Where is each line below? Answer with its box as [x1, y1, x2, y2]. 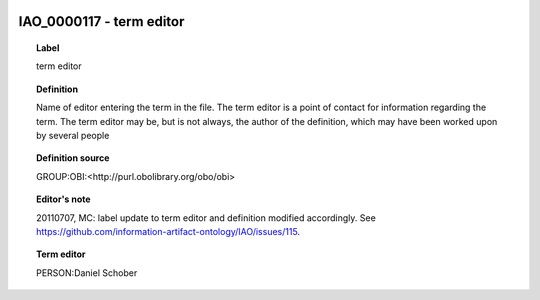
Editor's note [36, 193, 91, 205]
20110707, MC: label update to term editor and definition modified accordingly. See [36, 211, 377, 224]
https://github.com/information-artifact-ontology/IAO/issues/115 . [36, 225, 300, 237]
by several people [36, 129, 110, 141]
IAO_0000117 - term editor [18, 13, 185, 30]
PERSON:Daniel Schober [36, 266, 138, 279]
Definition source [36, 152, 110, 164]
